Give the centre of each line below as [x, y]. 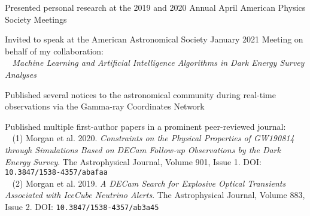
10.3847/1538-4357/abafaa [56, 173]
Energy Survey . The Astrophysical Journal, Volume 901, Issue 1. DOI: [133, 161]
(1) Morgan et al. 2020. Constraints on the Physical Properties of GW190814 [153, 138]
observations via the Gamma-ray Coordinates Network [105, 106]
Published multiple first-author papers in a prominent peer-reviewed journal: [145, 126]
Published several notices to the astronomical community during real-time [140, 94]
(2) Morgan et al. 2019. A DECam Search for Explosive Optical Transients [149, 183]
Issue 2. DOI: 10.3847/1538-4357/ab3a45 [82, 206]
